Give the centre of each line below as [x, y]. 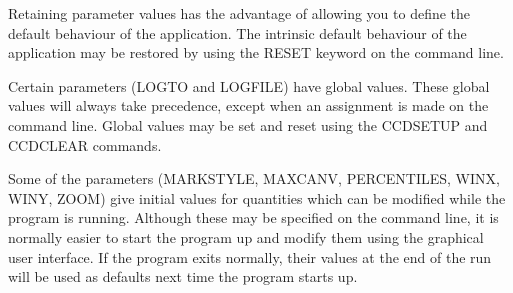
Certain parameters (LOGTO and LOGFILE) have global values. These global [249, 85]
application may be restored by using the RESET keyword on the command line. [256, 52]
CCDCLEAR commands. [85, 144]
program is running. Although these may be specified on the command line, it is [253, 217]
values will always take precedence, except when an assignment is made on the [248, 105]
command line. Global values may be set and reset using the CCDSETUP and [248, 124]
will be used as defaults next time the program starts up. [183, 276]
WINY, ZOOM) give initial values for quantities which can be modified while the [257, 197]
